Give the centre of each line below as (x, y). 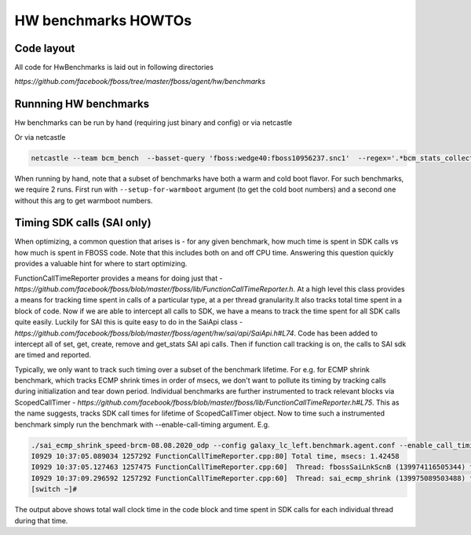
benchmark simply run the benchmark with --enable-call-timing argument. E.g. (142, 424)
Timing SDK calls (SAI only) (83, 223)
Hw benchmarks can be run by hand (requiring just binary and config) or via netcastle (153, 123)
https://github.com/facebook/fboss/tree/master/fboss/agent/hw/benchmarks (140, 82)
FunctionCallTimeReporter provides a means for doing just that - (119, 278)
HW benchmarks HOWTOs (103, 20)
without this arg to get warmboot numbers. (84, 200)
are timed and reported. (53, 355)
